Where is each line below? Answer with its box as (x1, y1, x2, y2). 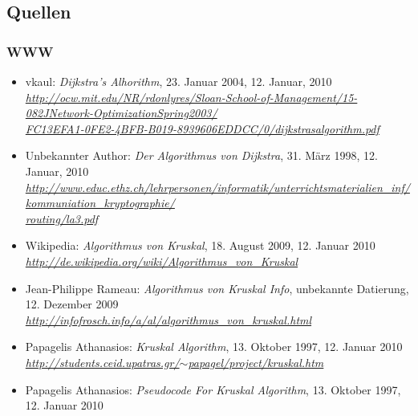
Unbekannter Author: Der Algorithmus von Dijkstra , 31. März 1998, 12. (25, 147, 378, 164)
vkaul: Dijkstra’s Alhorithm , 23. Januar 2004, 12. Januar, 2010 (25, 73, 332, 89)
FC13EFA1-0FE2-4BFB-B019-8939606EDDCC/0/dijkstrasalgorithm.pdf (25, 120, 379, 137)
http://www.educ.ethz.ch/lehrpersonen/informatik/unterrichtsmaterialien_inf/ (25, 178, 410, 195)
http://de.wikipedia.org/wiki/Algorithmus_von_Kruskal (25, 252, 298, 269)
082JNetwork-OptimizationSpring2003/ (25, 104, 217, 121)
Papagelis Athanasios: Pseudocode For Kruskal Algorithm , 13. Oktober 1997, (25, 381, 401, 398)
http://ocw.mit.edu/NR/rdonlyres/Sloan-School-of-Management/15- (25, 88, 358, 105)
